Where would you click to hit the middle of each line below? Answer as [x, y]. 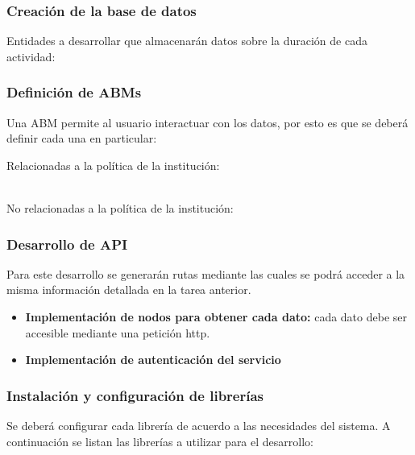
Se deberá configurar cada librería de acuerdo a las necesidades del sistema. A [199, 425]
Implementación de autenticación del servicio [153, 360]
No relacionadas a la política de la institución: [120, 208]
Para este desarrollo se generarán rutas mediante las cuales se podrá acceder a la [206, 273]
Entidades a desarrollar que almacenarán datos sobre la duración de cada [187, 41]
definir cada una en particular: [82, 138]
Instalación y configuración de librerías [135, 395]
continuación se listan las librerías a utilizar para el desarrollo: [160, 441]
